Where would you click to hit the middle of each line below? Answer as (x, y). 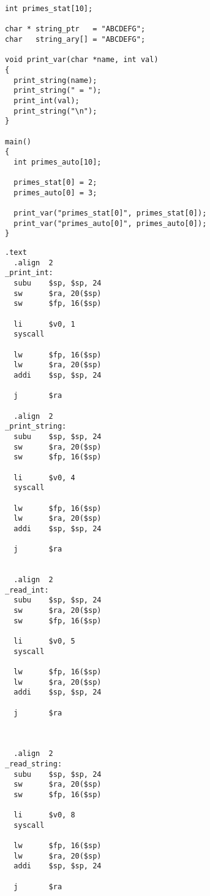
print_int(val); (47, 100)
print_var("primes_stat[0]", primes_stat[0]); (110, 213)
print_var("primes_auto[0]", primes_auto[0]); (110, 223)
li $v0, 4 (44, 477)
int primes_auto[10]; (58, 162)
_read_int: (27, 590)
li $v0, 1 (44, 324)
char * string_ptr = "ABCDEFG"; (75, 29)
